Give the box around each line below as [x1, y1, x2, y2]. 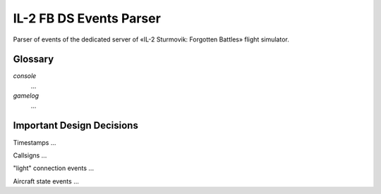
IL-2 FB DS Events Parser [13, 11, 162, 26]
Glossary [13, 53, 54, 65]
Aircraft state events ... [13, 176, 79, 186]
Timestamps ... [13, 138, 56, 147]
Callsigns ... [13, 151, 47, 160]
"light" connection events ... [13, 164, 95, 172]
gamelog [13, 91, 39, 100]
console [13, 72, 37, 80]
